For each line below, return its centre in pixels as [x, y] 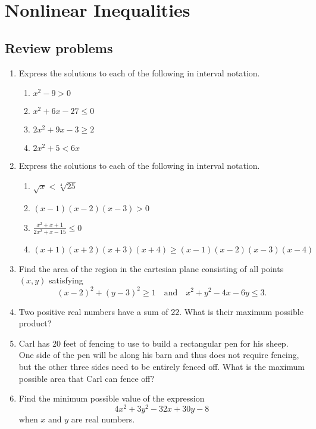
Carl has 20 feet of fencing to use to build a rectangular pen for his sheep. [154, 343]
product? [35, 323]
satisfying [66, 280]
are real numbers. [103, 419]
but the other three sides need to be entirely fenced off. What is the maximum [162, 366]
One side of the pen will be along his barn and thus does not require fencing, [159, 355]
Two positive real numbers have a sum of [93, 311]
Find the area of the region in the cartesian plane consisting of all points [151, 268]
